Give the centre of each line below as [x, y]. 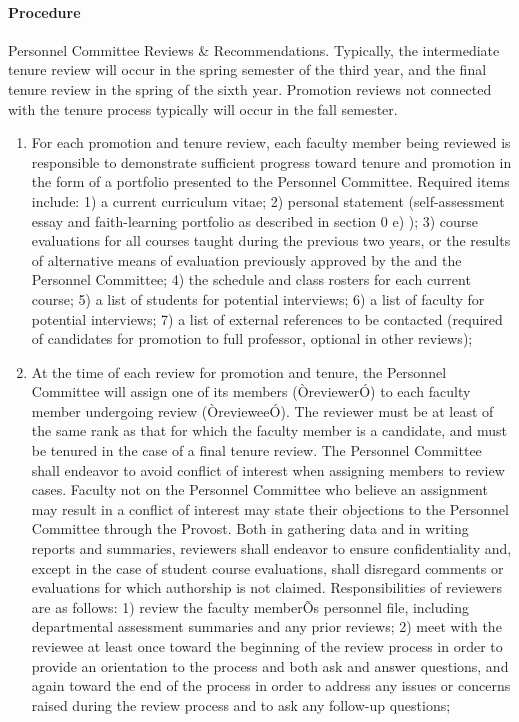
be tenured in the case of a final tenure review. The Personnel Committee [256, 450]
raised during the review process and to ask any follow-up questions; [241, 704]
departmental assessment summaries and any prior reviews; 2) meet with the [266, 626]
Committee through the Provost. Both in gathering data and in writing [250, 528]
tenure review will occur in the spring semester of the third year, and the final [247, 69]
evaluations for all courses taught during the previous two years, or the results [271, 240]
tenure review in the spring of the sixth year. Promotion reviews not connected [250, 88]
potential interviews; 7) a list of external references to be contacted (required [267, 318]
